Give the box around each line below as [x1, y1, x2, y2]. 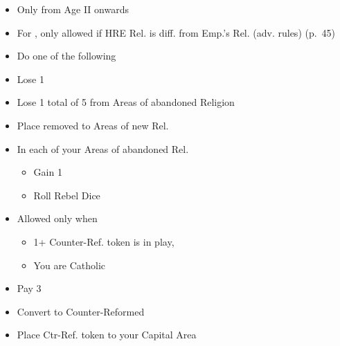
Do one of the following [17, 48, 116, 63]
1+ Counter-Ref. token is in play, [33, 234, 175, 248]
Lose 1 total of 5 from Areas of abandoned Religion [17, 95, 235, 109]
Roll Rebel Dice [33, 188, 100, 202]
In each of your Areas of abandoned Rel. [17, 141, 189, 156]
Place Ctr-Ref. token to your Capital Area [17, 327, 197, 342]
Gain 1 [33, 165, 62, 179]
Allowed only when [17, 211, 98, 226]
